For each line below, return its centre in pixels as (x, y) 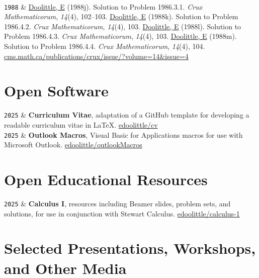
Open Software (56, 91)
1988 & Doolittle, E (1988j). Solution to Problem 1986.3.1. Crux (103, 6)
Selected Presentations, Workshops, (130, 248)
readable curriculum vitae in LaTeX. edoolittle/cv (81, 125)
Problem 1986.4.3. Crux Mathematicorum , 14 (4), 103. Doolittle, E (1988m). (120, 36)
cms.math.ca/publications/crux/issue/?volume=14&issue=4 (96, 56)
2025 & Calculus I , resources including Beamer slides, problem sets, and (117, 203)
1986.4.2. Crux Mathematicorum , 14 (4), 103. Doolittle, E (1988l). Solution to (123, 26)
